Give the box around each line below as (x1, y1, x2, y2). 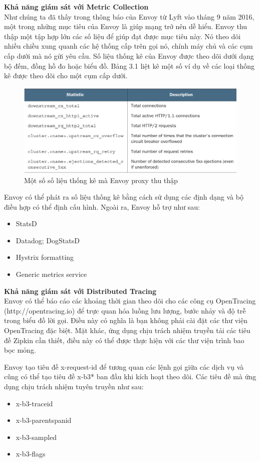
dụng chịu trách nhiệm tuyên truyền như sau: (4, 381, 144, 392)
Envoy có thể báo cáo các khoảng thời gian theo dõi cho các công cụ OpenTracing (4, 295, 256, 306)
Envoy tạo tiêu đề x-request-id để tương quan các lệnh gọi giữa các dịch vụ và (4, 361, 244, 372)
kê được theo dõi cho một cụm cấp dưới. (4, 70, 128, 81)
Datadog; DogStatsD (16, 235, 80, 245)
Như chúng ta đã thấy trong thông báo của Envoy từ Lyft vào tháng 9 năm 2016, (4, 11, 254, 22)
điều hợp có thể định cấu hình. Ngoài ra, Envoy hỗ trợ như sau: (4, 201, 200, 212)
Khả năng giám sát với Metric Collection (4, 2, 149, 12)
